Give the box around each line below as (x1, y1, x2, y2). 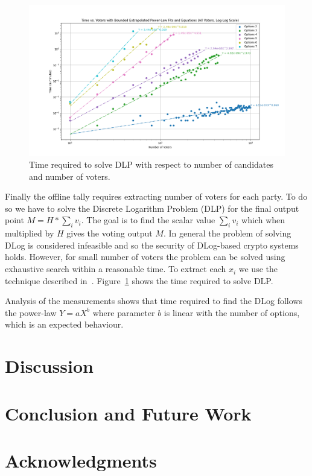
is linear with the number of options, (164, 306, 300, 319)
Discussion (5, 354, 94, 378)
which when (241, 214, 285, 226)
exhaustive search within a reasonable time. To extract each (5, 262, 226, 275)
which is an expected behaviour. (5, 318, 124, 331)
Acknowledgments (5, 448, 157, 472)
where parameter (92, 306, 155, 319)
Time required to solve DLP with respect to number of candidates (29, 158, 274, 171)
